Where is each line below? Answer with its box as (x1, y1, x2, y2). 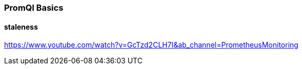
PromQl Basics (4, 3, 63, 13)
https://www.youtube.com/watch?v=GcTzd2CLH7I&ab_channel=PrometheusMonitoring (4, 40, 298, 50)
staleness (4, 22, 38, 31)
